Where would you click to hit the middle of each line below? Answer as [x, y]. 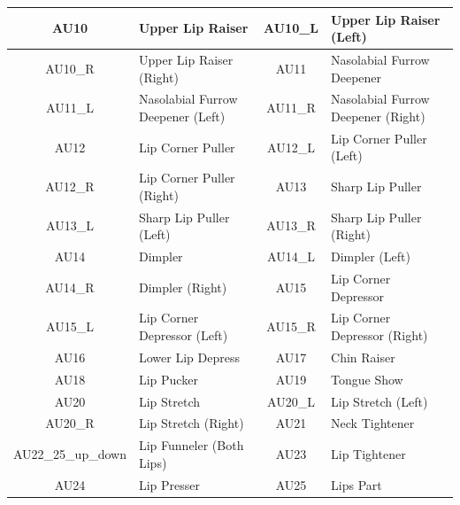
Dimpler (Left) [371, 256]
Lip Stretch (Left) [379, 401]
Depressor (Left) [183, 335]
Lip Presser [169, 484]
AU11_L [70, 108]
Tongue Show [367, 379]
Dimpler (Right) [183, 287]
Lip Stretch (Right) [191, 423]
